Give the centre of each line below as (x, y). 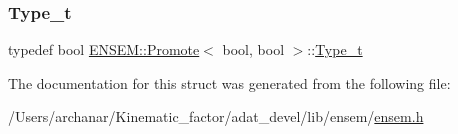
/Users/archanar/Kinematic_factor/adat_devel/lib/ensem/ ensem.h (216, 116)
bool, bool (253, 49)
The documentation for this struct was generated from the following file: (229, 82)
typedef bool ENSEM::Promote (104, 49)
